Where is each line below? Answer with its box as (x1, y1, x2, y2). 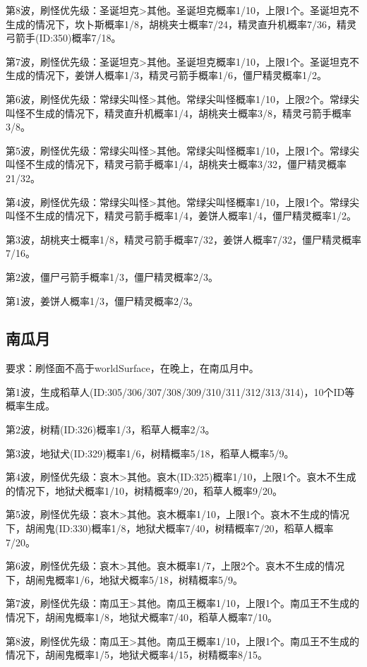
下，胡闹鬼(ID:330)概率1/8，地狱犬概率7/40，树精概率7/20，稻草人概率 (6, 521, 334, 536)
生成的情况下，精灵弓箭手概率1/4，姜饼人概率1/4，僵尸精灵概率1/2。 (35, 208, 356, 223)
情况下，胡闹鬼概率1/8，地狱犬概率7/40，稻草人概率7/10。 (6, 610, 277, 625)
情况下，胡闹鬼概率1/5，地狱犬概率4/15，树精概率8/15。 (6, 647, 267, 662)
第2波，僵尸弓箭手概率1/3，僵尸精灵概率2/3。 (6, 269, 218, 284)
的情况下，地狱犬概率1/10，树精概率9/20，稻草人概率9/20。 (6, 483, 282, 498)
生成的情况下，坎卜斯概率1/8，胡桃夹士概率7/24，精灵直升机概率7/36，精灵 (6, 16, 356, 31)
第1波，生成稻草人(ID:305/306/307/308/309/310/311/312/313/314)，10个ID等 (6, 384, 355, 399)
